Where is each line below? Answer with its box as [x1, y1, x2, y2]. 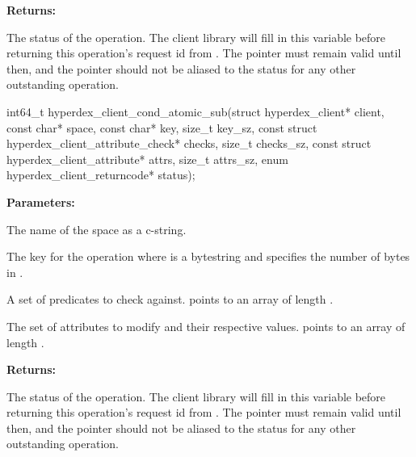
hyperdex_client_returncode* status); [6, 166, 195, 183]
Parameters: [6, 193, 75, 210]
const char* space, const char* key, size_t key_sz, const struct [6, 119, 317, 136]
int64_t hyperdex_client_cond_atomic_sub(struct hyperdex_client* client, [6, 103, 384, 119]
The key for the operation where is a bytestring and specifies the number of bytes [6, 248, 410, 265]
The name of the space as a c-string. [6, 220, 187, 237]
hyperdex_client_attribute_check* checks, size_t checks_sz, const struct [6, 135, 372, 152]
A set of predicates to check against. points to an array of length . [6, 291, 334, 308]
